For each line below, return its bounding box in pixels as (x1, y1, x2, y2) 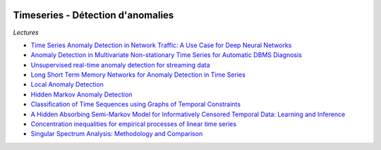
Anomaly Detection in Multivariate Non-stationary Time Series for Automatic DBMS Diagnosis (30, 51, 303, 59)
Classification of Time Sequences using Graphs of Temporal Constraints (30, 100, 241, 108)
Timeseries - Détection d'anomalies (13, 9, 174, 21)
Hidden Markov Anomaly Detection (30, 90, 133, 99)
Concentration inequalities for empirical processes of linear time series (30, 120, 236, 128)
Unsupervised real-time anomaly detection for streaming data (30, 61, 211, 69)
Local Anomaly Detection (30, 80, 104, 89)
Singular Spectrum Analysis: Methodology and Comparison (30, 130, 203, 138)
